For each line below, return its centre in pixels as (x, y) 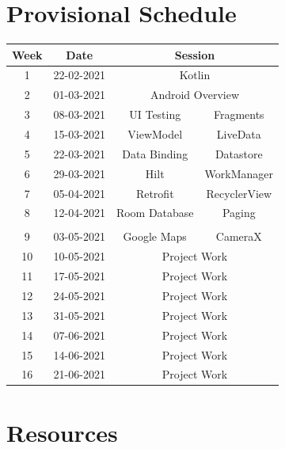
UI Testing (155, 114)
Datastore (239, 153)
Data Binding (155, 153)
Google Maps (155, 236)
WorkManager (239, 173)
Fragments (239, 114)
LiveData (239, 134)
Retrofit (155, 193)
